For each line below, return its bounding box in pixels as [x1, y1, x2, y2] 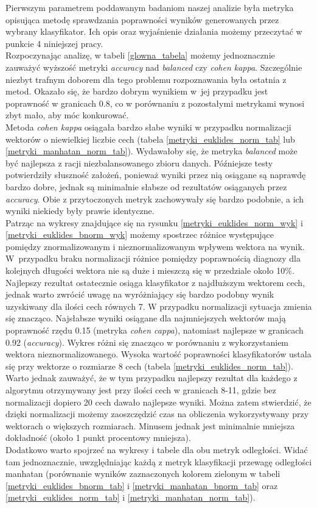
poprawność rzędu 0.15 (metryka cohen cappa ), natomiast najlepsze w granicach [5, 324, 304, 337]
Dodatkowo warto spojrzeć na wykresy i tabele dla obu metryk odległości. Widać [5, 443, 308, 456]
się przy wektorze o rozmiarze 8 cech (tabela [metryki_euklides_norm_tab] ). [5, 359, 293, 372]
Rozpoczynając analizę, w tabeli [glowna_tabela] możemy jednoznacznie [5, 49, 275, 62]
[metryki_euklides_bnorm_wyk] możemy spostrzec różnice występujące [5, 228, 274, 241]
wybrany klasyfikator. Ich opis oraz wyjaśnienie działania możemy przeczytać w [5, 25, 302, 38]
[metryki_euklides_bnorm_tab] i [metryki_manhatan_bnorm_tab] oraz [5, 479, 278, 492]
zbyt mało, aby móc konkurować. [5, 109, 129, 121]
